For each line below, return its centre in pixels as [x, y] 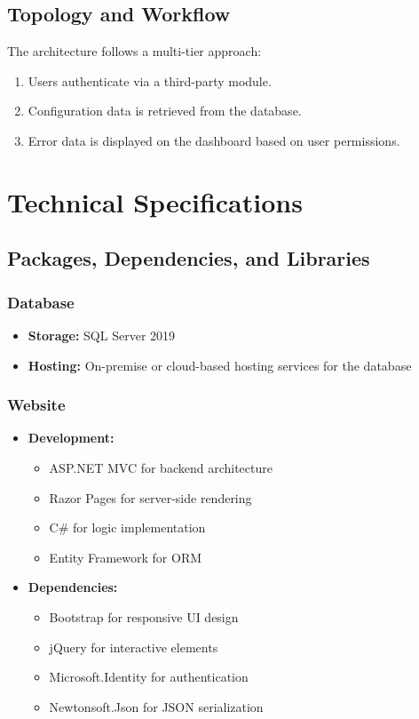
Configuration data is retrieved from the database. [165, 111]
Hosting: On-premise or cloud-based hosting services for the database [220, 365]
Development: [71, 438]
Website [36, 405]
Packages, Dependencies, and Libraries [189, 258]
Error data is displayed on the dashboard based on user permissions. [214, 140]
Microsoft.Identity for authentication [149, 677]
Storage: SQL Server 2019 [102, 335]
